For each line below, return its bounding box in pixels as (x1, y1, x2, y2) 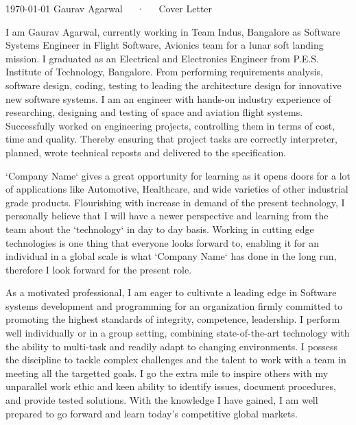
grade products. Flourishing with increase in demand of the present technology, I (5, 195, 345, 209)
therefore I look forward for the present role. (5, 262, 192, 276)
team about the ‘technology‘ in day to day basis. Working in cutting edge (5, 221, 314, 236)
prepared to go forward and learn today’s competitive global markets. (5, 406, 298, 420)
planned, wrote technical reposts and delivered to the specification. (5, 145, 287, 159)
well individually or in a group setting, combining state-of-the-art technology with (5, 326, 350, 340)
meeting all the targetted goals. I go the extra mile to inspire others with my (5, 365, 329, 380)
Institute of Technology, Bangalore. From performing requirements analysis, (5, 64, 323, 79)
